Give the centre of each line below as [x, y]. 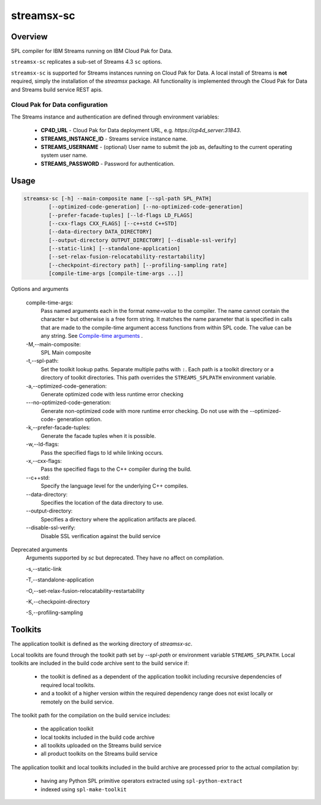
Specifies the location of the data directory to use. [102, 502]
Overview [29, 37]
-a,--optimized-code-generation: [66, 386]
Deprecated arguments [39, 549]
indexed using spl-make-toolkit [84, 789]
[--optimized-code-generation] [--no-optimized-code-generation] [146, 207]
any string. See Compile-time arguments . [92, 336]
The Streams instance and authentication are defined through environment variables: [115, 117]
